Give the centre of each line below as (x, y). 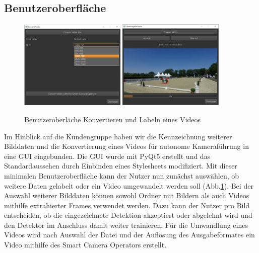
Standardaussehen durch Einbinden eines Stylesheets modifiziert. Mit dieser (121, 166)
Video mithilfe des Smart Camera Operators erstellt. (85, 245)
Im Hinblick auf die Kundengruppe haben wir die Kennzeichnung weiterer (118, 136)
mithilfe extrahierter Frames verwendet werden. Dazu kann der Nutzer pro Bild (127, 205)
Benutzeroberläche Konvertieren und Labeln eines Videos (112, 119)
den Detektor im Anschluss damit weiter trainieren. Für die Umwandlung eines (126, 225)
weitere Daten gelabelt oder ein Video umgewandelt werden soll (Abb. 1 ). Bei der (129, 185)
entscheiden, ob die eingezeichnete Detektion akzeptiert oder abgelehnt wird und (128, 215)
